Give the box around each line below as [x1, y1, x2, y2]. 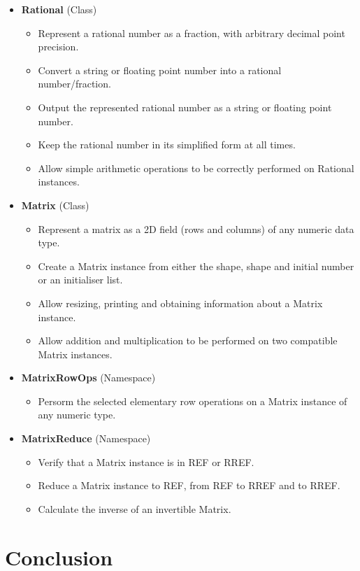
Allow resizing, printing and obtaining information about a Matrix [38, 295, 323, 310]
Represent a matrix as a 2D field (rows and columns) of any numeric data [38, 221, 354, 236]
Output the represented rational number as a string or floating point [38, 99, 332, 114]
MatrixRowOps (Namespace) [21, 370, 156, 385]
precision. [38, 39, 79, 54]
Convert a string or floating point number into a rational [38, 62, 282, 77]
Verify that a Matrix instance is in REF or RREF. [38, 454, 254, 469]
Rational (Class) [21, 2, 97, 16]
